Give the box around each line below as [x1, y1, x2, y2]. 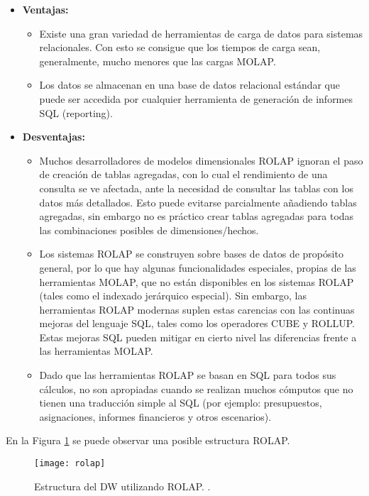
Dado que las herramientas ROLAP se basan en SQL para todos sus [39, 368, 336, 382]
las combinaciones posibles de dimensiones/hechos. [39, 222, 259, 237]
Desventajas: [22, 129, 85, 144]
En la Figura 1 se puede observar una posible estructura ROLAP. [6, 433, 290, 448]
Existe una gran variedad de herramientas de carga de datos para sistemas [39, 26, 363, 40]
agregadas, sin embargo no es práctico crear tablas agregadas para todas [39, 209, 354, 224]
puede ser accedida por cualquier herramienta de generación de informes [39, 91, 353, 106]
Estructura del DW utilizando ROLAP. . [34, 478, 211, 493]
